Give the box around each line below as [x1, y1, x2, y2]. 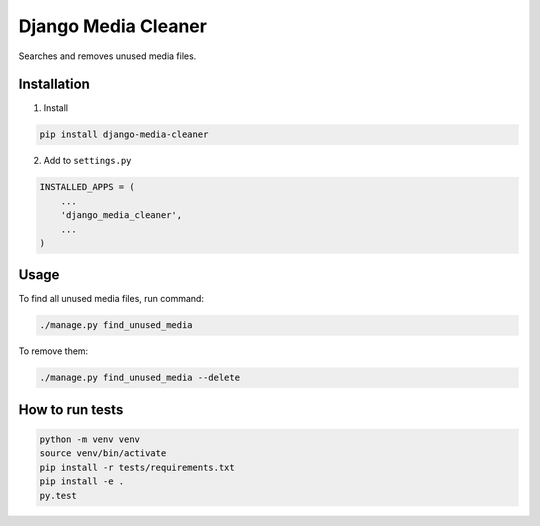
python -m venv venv [39, 434, 140, 445]
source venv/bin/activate [39, 448, 167, 459]
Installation [18, 76, 90, 93]
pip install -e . [39, 476, 125, 487]
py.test [39, 490, 77, 501]
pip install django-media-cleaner [39, 129, 209, 140]
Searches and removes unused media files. [18, 50, 197, 62]
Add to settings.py [43, 155, 132, 167]
